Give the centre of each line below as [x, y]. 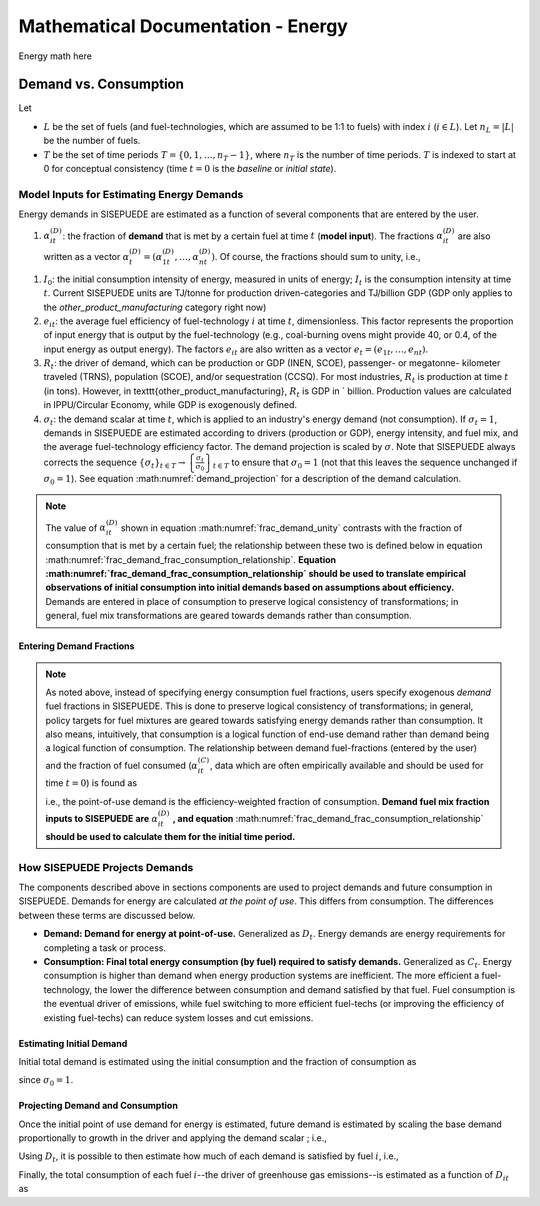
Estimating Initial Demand [73, 1043]
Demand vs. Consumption [101, 84]
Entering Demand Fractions [76, 646]
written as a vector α [86, 256]
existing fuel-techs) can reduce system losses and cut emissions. [178, 1017]
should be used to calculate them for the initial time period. [170, 836]
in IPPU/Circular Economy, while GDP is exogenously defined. [170, 405]
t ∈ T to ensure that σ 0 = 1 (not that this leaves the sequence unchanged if [365, 463]
